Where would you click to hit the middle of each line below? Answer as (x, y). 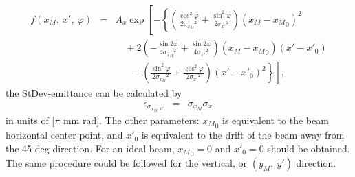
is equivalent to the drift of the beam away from (243, 135)
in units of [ (30, 120)
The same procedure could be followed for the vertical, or (127, 162)
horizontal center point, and (64, 135)
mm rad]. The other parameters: (131, 120)
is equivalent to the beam (276, 120)
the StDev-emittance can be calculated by (94, 93)
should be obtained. (309, 148)
